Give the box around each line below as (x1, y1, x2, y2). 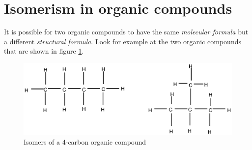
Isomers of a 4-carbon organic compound (24, 137, 146, 147)
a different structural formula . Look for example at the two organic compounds (4, 36, 241, 46)
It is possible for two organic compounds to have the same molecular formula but (4, 27, 249, 37)
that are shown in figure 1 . (4, 46, 84, 56)
